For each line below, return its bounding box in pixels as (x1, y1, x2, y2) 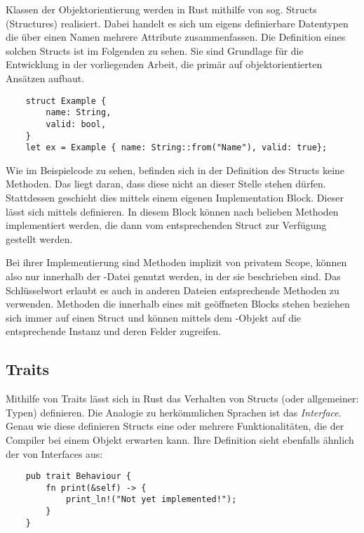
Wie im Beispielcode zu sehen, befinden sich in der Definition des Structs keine (6, 162, 345, 177)
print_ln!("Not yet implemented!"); (65, 494, 237, 505)
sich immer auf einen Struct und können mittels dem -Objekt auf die (6, 310, 302, 324)
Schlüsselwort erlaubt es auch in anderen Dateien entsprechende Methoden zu (6, 282, 339, 297)
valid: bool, (46, 119, 107, 129)
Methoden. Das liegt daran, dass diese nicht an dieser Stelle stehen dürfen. (6, 176, 326, 191)
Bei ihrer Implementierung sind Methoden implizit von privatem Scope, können (6, 255, 347, 270)
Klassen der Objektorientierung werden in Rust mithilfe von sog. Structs (6, 2, 317, 16)
